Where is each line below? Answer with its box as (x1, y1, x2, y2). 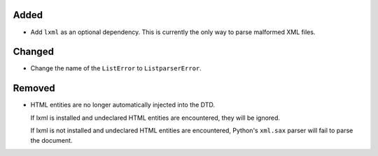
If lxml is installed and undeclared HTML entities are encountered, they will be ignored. (30, 114, 280, 122)
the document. (30, 136, 73, 144)
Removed (13, 82, 55, 94)
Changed (13, 46, 54, 58)
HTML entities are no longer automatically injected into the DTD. (30, 101, 216, 109)
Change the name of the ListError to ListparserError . (30, 64, 202, 72)
